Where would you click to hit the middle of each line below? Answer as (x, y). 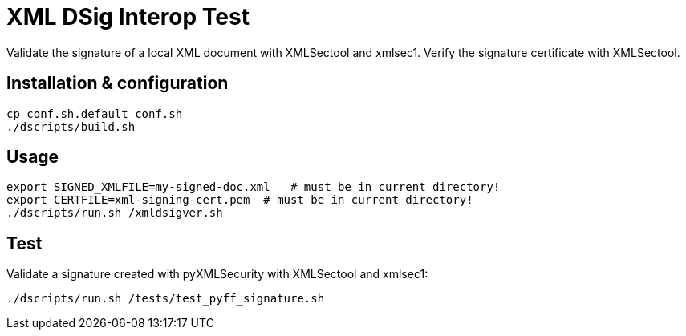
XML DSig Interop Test (128, 17)
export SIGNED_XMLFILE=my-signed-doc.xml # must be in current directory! (254, 187)
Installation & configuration (118, 83)
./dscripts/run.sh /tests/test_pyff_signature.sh (166, 299)
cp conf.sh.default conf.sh (95, 113)
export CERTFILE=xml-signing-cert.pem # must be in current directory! (240, 200)
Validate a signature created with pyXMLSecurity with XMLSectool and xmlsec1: (217, 274)
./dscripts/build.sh (71, 126)
